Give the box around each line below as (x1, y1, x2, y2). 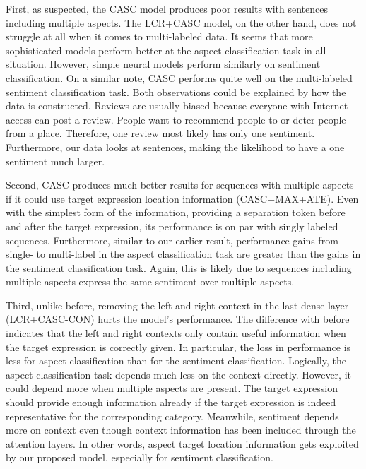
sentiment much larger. (6, 153, 105, 168)
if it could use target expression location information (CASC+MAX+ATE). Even (6, 191, 359, 206)
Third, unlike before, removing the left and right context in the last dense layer (6, 297, 349, 312)
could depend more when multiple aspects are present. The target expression (6, 381, 338, 396)
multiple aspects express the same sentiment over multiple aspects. (6, 274, 295, 289)
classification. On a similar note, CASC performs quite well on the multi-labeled (6, 70, 353, 85)
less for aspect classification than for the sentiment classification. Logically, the (6, 353, 346, 368)
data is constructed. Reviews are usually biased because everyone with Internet (6, 98, 348, 113)
